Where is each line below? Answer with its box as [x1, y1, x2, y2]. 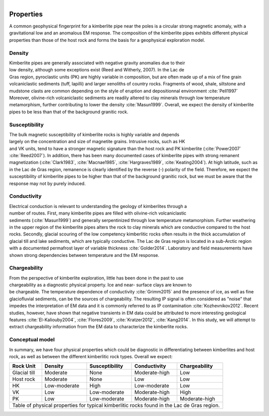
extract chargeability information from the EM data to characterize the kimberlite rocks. [9, 324, 188, 330]
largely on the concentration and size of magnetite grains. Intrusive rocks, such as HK [9, 139, 185, 145]
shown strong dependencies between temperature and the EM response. [9, 252, 159, 258]
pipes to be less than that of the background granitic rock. [9, 109, 129, 115]
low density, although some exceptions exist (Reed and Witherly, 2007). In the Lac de [9, 67, 184, 73]
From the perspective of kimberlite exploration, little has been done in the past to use [9, 275, 184, 281]
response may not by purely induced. [9, 180, 86, 187]
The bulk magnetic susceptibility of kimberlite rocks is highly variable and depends [9, 131, 179, 137]
